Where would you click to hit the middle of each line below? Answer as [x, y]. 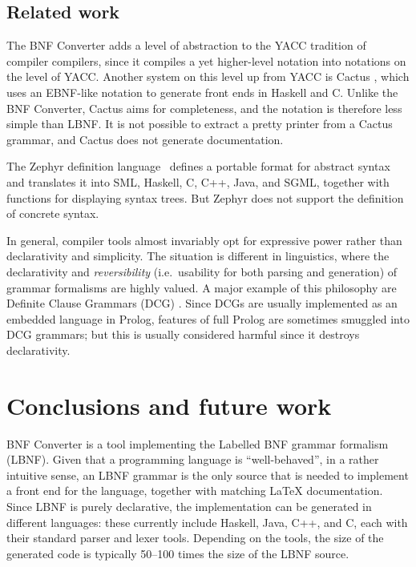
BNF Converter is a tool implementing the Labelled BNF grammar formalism [198, 443]
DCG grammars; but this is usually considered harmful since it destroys [183, 334]
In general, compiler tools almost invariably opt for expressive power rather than [204, 240]
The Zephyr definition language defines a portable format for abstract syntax [198, 166]
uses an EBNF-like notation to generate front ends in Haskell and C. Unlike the [202, 92]
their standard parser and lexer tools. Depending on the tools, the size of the [195, 538]
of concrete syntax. [53, 213]
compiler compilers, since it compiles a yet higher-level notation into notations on [206, 60]
